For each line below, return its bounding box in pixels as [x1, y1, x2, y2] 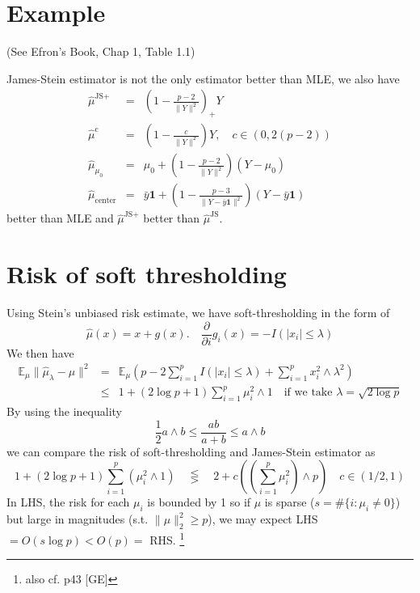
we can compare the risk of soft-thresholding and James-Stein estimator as [6, 443, 376, 460]
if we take [283, 387, 333, 399]
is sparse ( [264, 493, 315, 510]
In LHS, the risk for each [6, 493, 130, 510]
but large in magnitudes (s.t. [6, 510, 149, 527]
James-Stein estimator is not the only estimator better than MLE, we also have [6, 70, 400, 87]
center [94, 197, 116, 205]
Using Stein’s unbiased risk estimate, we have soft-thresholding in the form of [6, 303, 390, 320]
